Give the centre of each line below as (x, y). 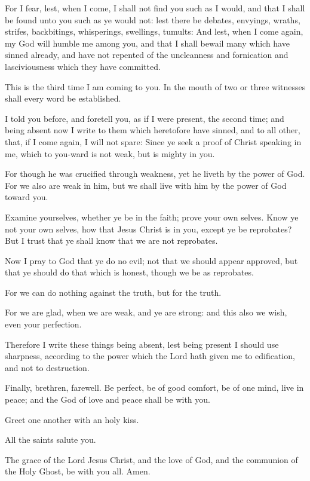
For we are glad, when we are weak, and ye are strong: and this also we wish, (146, 312)
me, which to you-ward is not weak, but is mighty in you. (110, 153)
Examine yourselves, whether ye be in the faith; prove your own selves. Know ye (152, 217)
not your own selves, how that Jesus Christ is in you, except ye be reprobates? (148, 229)
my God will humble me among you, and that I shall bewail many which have (147, 43)
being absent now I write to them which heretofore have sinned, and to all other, (153, 130)
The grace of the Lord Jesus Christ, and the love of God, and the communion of (151, 459)
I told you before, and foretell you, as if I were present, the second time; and (145, 118)
